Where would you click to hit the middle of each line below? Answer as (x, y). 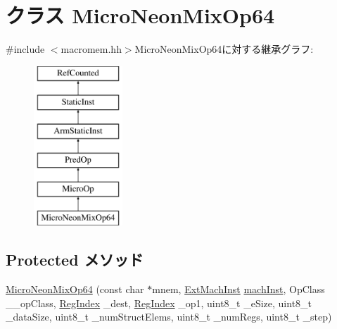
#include (25, 49)
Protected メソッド (75, 260)
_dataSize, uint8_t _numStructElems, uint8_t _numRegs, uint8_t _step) (169, 317)
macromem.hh (91, 49)
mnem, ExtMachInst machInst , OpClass (239, 289)
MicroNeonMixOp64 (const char (75, 289)
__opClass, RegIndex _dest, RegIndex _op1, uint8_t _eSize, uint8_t (159, 303)
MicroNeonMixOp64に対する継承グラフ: (224, 49)
